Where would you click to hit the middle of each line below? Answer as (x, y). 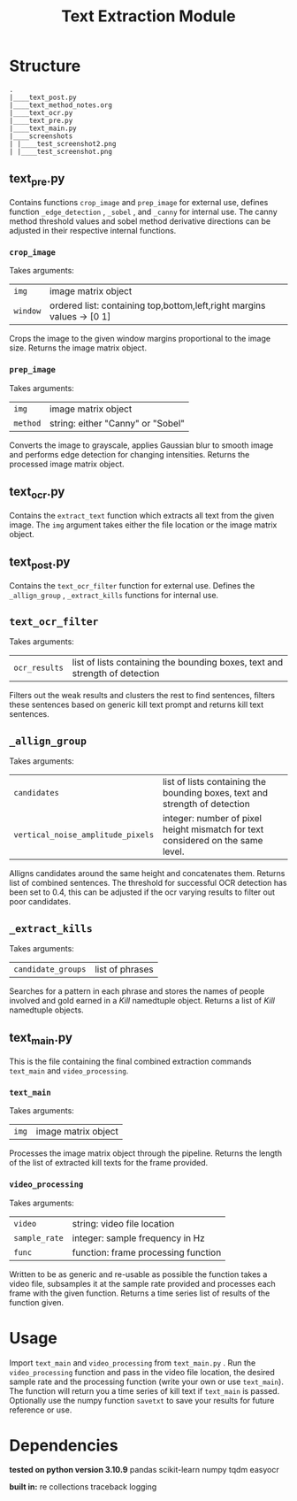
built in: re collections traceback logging (83, 1487)
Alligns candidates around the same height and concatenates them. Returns (147, 874)
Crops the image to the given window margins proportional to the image (140, 339)
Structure (45, 66)
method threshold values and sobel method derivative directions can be (140, 221)
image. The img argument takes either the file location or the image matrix (143, 525)
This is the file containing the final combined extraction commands (130, 1061)
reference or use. (41, 1410)
